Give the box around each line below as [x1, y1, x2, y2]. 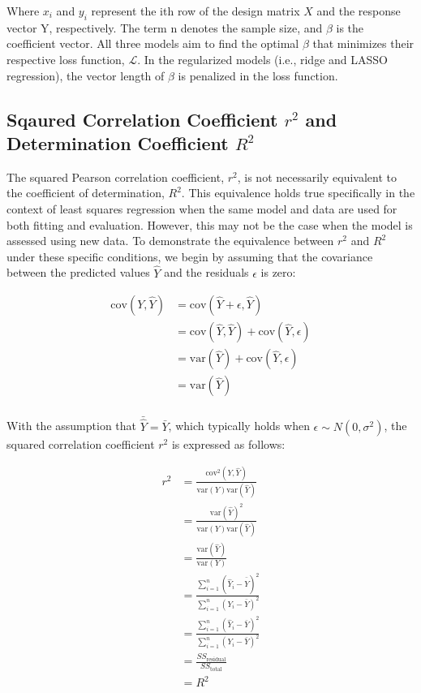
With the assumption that [6, 417, 137, 434]
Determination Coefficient [6, 130, 229, 155]
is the [336, 19, 364, 36]
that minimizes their [312, 35, 415, 52]
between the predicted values [6, 264, 150, 281]
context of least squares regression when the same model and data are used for [6, 200, 397, 217]
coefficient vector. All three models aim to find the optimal [6, 35, 299, 52]
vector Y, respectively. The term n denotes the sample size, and [6, 19, 323, 36]
